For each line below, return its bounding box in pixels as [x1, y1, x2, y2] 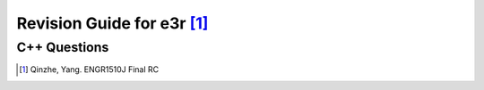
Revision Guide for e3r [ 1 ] [16, 13, 209, 33]
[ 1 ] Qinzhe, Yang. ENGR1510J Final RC [19, 64, 160, 75]
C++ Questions [16, 39, 109, 55]
